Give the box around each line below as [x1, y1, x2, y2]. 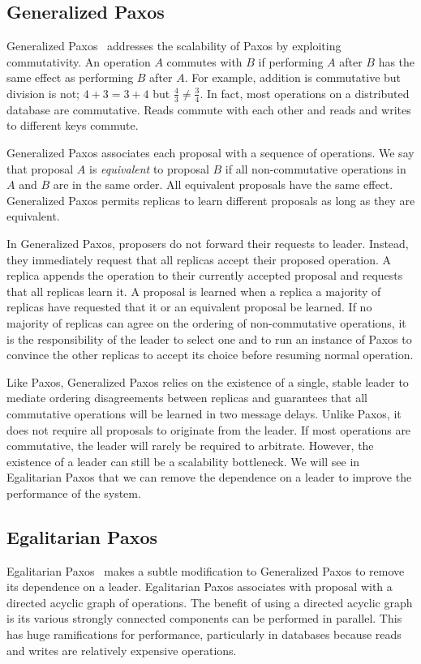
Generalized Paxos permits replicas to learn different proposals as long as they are [6, 191, 415, 208]
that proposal [6, 160, 74, 177]
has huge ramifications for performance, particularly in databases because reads [6, 626, 402, 643]
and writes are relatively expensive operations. [6, 641, 237, 658]
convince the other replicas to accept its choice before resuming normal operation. [6, 346, 414, 363]
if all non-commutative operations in [225, 160, 406, 177]
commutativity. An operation [6, 53, 151, 70]
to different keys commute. [6, 117, 139, 134]
